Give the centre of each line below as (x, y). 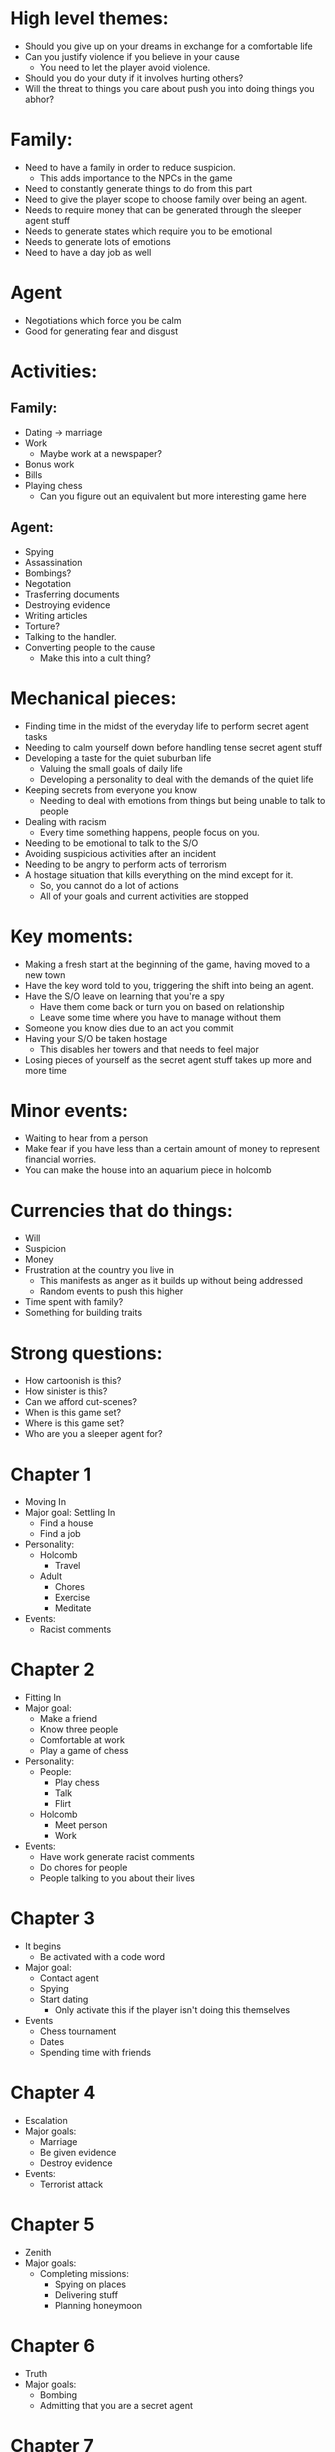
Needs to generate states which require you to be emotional (148, 231)
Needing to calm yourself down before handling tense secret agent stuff (173, 747)
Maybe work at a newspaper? (101, 453)
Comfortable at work (82, 1740)
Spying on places (90, 2284)
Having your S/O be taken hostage (96, 1038)
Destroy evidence (76, 2163)
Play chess (77, 1783)
